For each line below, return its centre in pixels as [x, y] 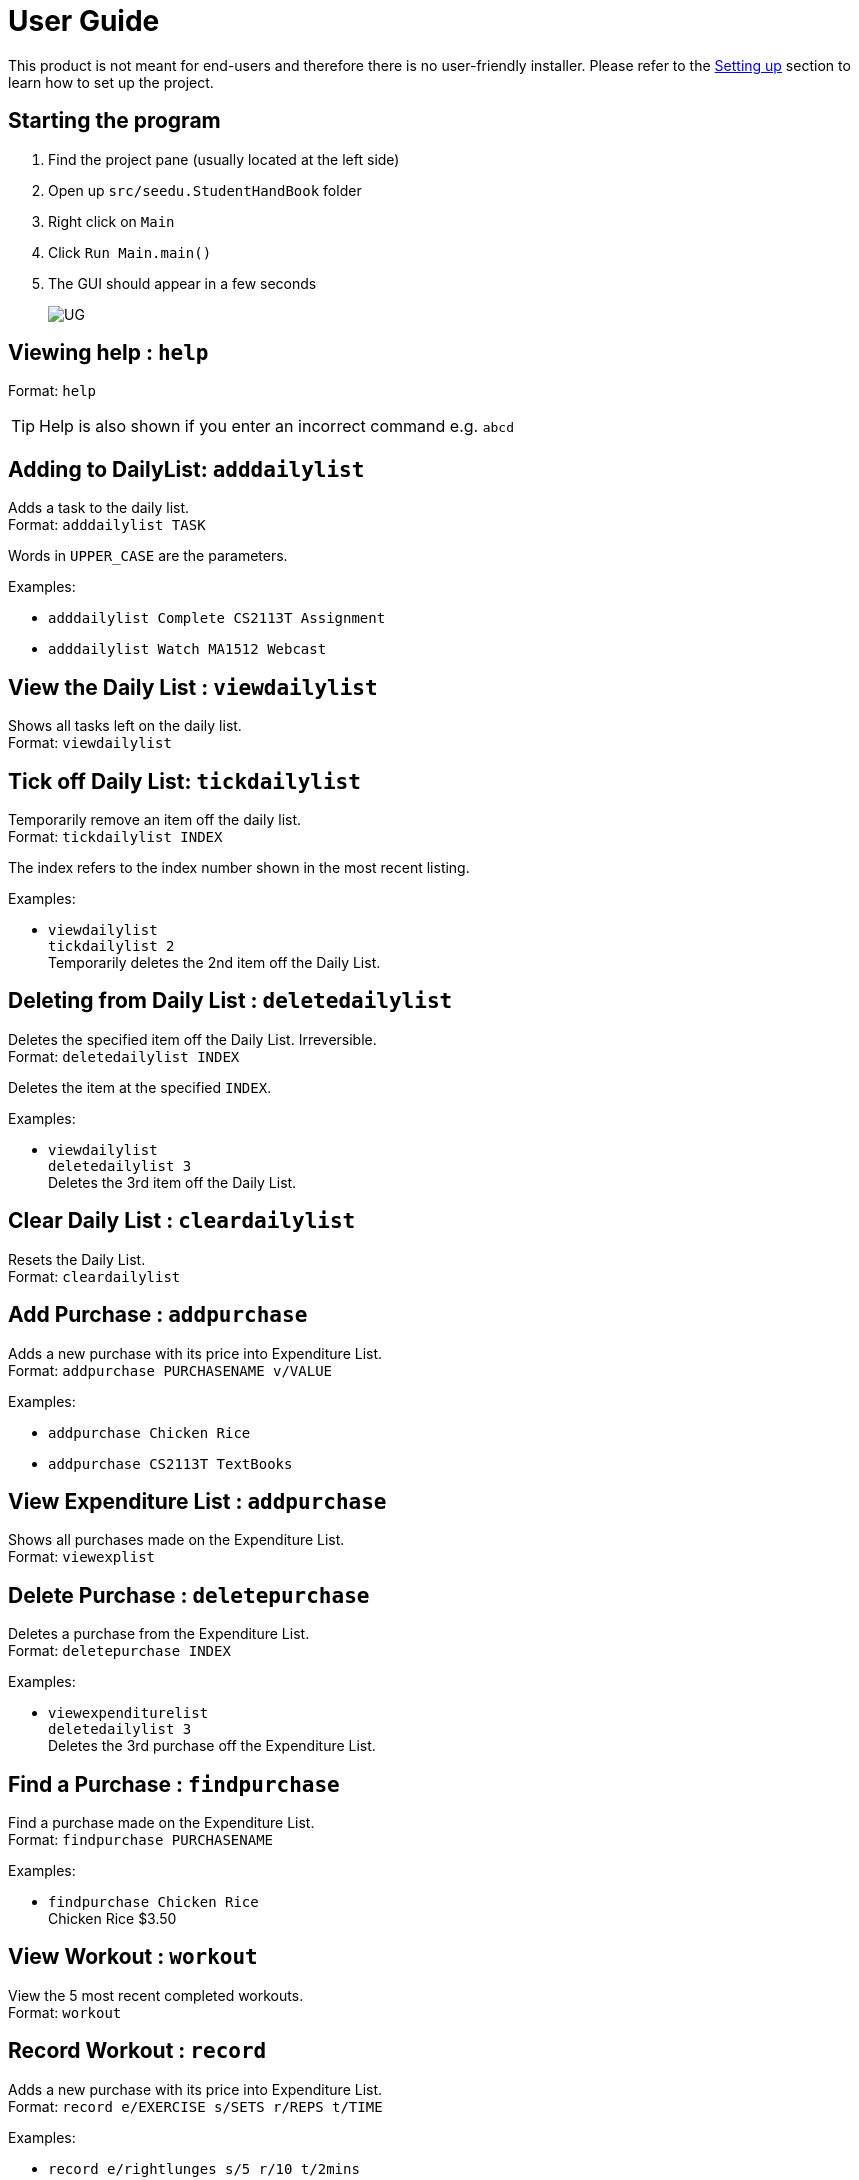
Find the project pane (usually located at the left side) [224, 159]
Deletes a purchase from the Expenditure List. [159, 1634]
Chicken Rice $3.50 [112, 1919]
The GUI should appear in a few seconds [182, 283]
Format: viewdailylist [90, 743]
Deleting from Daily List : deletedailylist [230, 1001]
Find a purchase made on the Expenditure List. [161, 1823]
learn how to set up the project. [111, 82]
